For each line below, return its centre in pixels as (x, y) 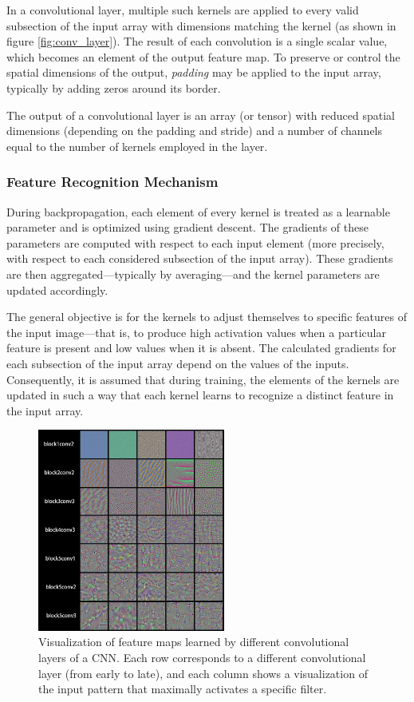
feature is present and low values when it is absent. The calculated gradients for (201, 348)
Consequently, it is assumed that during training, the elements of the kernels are (203, 379)
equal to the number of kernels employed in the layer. (137, 146)
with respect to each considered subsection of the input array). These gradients (200, 258)
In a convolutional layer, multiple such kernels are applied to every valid (183, 10)
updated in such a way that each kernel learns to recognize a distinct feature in (200, 395)
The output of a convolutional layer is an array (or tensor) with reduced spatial (201, 115)
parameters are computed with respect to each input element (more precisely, (195, 242)
